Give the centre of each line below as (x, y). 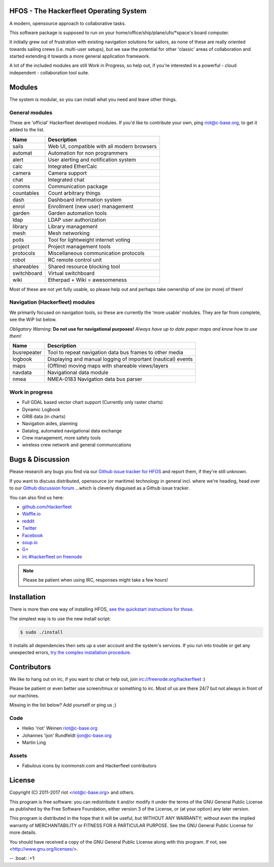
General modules (31, 112)
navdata (22, 372)
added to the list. (27, 130)
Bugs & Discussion (40, 460)
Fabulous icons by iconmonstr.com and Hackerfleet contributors (89, 766)
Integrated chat (66, 180)
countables (26, 193)
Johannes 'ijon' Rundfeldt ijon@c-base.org (67, 735)
